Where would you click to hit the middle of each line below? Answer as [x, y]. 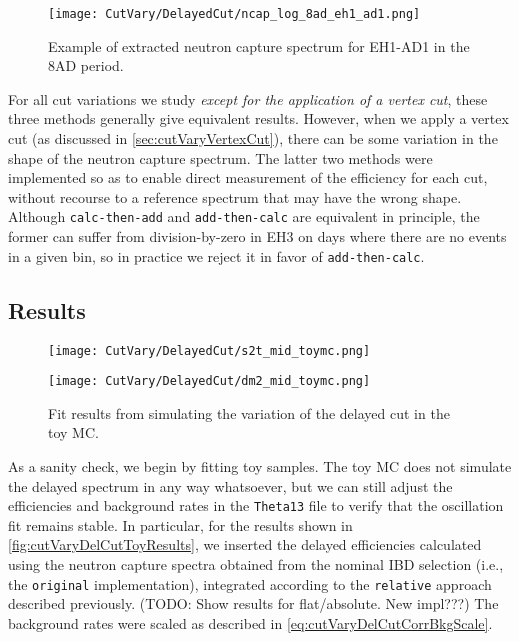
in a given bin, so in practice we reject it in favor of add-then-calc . [216, 255]
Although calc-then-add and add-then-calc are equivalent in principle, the [244, 216]
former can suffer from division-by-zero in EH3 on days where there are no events [257, 236]
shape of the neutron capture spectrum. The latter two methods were [220, 157]
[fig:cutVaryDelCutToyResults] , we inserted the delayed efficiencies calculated [245, 544]
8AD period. [86, 65]
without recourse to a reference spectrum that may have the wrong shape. [235, 196]
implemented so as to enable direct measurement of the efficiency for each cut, [248, 177]
